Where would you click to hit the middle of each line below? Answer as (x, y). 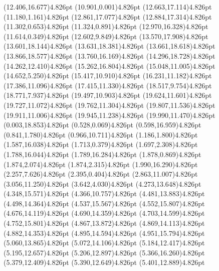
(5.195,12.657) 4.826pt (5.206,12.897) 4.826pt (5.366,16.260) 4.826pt (104, 252)
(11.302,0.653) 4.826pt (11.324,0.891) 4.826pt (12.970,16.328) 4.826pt (106, 26)
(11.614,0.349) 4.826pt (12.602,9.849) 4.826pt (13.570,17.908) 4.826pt (106, 36)
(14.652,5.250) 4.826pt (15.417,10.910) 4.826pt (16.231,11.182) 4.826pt (108, 76)
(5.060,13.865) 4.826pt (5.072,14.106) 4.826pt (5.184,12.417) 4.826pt (104, 243)
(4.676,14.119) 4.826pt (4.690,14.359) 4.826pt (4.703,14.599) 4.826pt (104, 213)
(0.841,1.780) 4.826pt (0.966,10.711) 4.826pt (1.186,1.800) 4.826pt (101, 134)
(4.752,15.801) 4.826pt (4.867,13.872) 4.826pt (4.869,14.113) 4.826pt (104, 223)
